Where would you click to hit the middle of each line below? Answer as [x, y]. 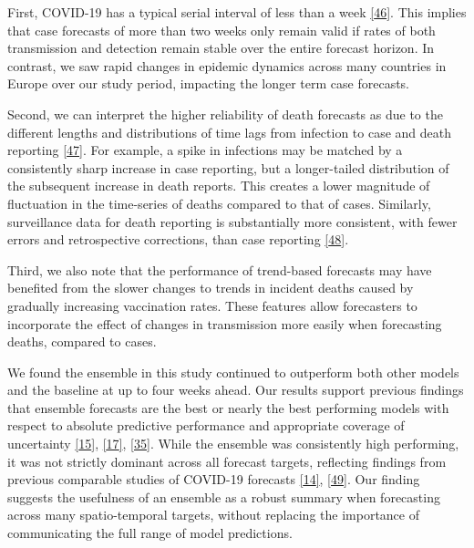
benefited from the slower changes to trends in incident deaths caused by [211, 288]
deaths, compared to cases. [82, 341]
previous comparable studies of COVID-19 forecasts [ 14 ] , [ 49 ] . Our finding [214, 479]
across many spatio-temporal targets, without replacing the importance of [214, 515]
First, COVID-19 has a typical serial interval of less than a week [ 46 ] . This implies [237, 12]
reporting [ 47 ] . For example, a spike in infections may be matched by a [205, 150]
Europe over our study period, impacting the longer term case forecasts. [208, 83]
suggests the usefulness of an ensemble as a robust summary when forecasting [224, 496]
